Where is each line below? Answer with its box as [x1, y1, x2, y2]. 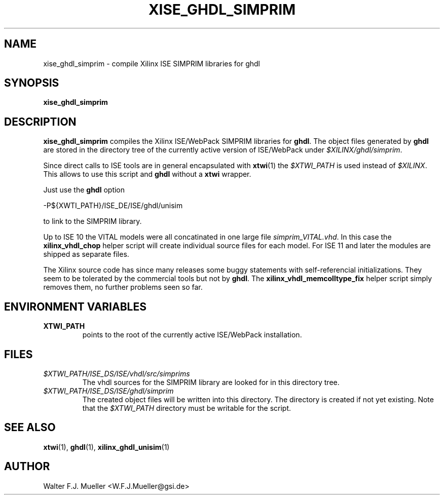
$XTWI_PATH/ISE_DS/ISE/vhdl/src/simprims [43, 369, 190, 378]
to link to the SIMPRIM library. [43, 217, 142, 226]
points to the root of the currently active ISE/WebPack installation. [82, 330, 302, 339]
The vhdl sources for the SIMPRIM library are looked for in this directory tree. [82, 377, 340, 387]
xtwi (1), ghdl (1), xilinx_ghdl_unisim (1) [43, 442, 170, 451]
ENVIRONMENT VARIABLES [4, 300, 146, 313]
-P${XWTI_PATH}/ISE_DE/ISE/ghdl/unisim [43, 201, 183, 210]
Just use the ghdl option [43, 185, 125, 195]
